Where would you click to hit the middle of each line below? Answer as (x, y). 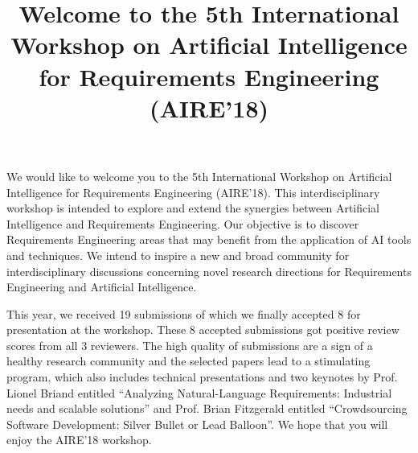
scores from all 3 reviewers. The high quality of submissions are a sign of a (190, 345)
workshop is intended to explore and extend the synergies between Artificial (193, 208)
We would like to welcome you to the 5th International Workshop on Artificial (199, 176)
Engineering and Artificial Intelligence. (102, 287)
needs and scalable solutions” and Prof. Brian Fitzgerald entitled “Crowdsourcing (207, 408)
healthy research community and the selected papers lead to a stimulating (189, 361)
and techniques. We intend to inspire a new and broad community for (178, 255)
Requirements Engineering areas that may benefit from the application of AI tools (209, 239)
